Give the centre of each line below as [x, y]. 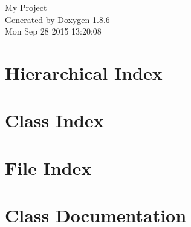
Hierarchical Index [84, 72]
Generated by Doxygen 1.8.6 [57, 19]
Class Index [54, 120]
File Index [48, 167]
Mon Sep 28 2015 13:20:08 [53, 31]
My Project [26, 7]
